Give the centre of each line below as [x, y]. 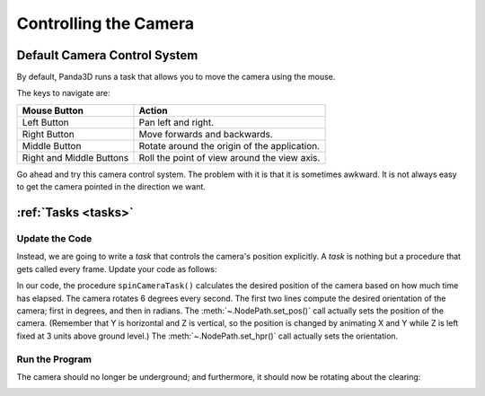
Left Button [45, 122]
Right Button [48, 134]
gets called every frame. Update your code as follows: [117, 268]
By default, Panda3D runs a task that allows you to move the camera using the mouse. [176, 77]
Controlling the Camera [106, 23]
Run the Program [54, 359]
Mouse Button [53, 110]
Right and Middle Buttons [75, 157]
